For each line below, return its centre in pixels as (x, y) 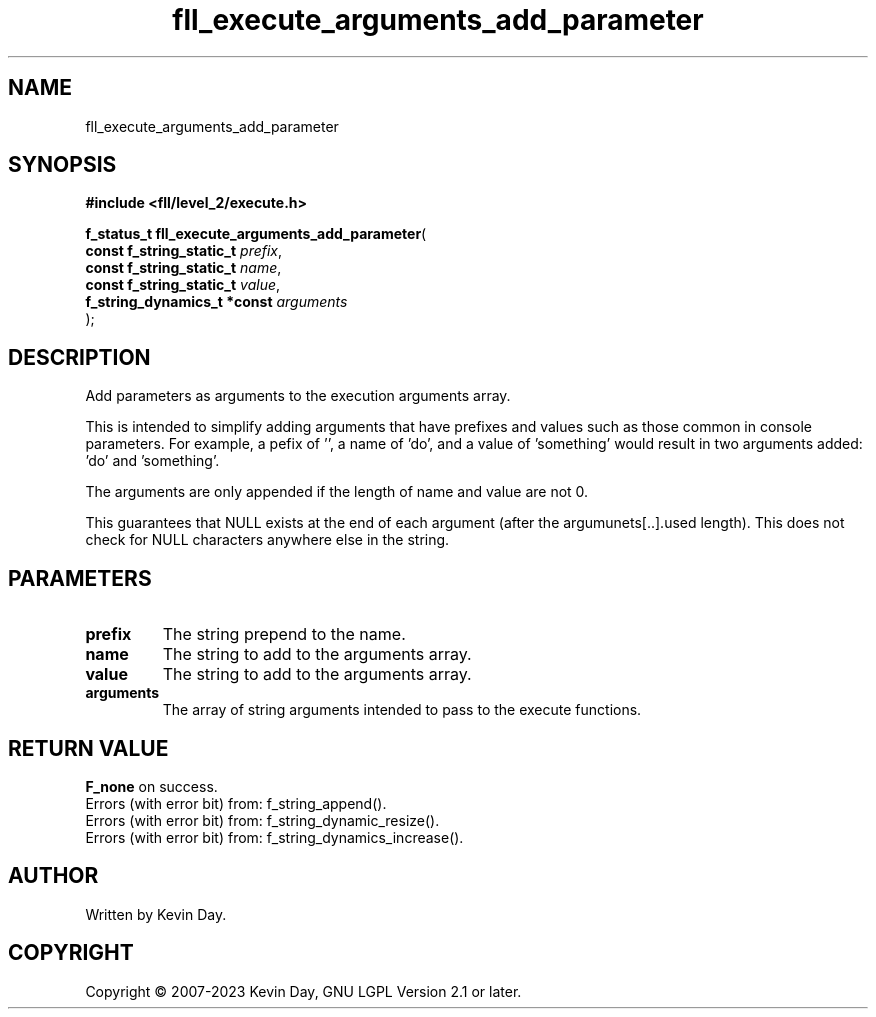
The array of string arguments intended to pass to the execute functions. (402, 710)
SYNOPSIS (62, 165)
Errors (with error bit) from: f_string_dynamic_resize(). (262, 820)
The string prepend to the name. (284, 634)
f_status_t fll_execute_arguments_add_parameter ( (256, 234)
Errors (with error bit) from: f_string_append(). (236, 803)
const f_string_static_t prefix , (184, 251)
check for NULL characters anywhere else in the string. (267, 540)
